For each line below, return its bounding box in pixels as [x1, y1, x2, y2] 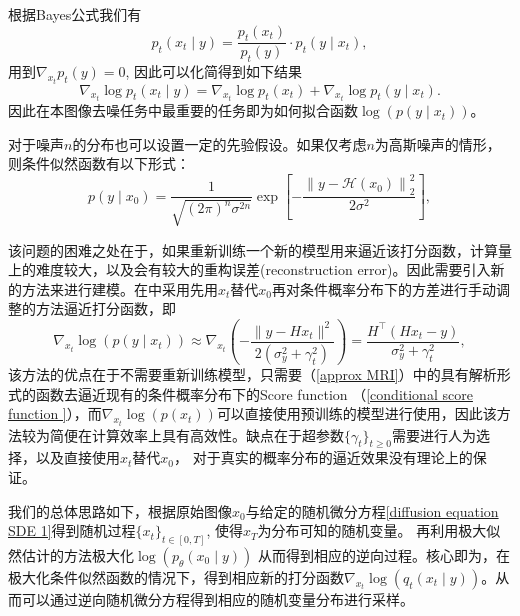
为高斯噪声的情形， [374, 133, 501, 154]
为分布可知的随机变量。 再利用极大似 [257, 520, 501, 541]
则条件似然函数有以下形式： [8, 153, 190, 174]
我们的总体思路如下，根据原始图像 [8, 500, 232, 521]
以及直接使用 [35, 447, 120, 468]
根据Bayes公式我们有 [8, 4, 142, 24]
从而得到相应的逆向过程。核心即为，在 [257, 544, 510, 565]
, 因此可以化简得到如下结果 [125, 61, 303, 82]
